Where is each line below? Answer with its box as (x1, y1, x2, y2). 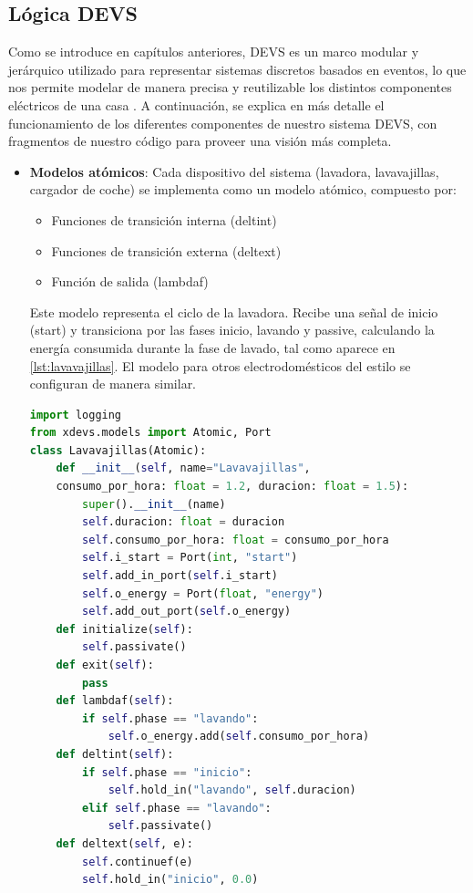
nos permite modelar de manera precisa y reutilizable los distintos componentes (8, 78, 452, 97)
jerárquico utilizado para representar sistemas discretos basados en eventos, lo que (8, 59, 467, 78)
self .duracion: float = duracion (82, 515, 285, 529)
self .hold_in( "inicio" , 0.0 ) (82, 873, 259, 887)
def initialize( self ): (56, 622, 193, 636)
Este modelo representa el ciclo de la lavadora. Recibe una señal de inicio (29, 302, 438, 321)
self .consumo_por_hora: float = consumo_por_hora (82, 533, 389, 546)
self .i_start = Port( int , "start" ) (82, 551, 298, 565)
